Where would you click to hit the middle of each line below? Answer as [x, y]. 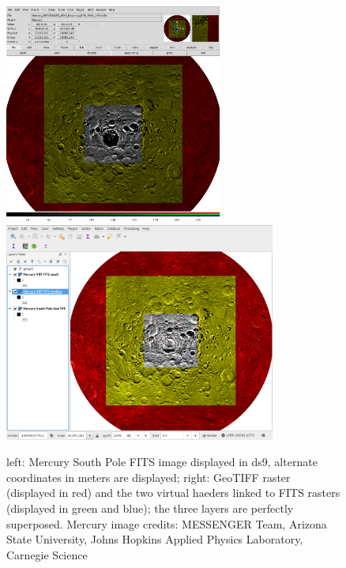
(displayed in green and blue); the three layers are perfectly [150, 508]
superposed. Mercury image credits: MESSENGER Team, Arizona [167, 523]
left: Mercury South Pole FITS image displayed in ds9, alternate [162, 462]
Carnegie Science [47, 554]
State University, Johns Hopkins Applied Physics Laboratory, [155, 539]
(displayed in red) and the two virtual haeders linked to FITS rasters [173, 493]
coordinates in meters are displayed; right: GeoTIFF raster [149, 477]
